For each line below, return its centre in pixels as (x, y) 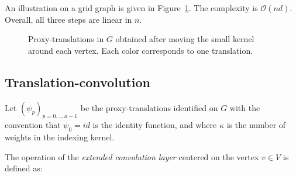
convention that (33, 125)
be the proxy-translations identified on (149, 107)
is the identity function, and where (155, 125)
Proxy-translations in (66, 39)
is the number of (256, 125)
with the (245, 107)
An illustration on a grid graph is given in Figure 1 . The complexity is (131, 8)
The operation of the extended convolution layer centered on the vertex (132, 156)
